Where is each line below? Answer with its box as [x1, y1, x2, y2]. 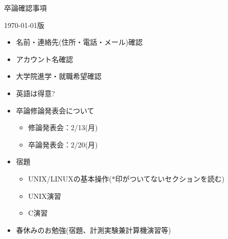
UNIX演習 [28, 190, 61, 201]
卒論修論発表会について [16, 105, 94, 115]
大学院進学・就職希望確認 [16, 71, 102, 81]
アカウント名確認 [16, 53, 73, 64]
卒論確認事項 [4, 3, 47, 13]
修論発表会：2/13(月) [28, 122, 98, 133]
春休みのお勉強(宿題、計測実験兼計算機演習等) [16, 224, 171, 235]
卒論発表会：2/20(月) [28, 139, 98, 150]
